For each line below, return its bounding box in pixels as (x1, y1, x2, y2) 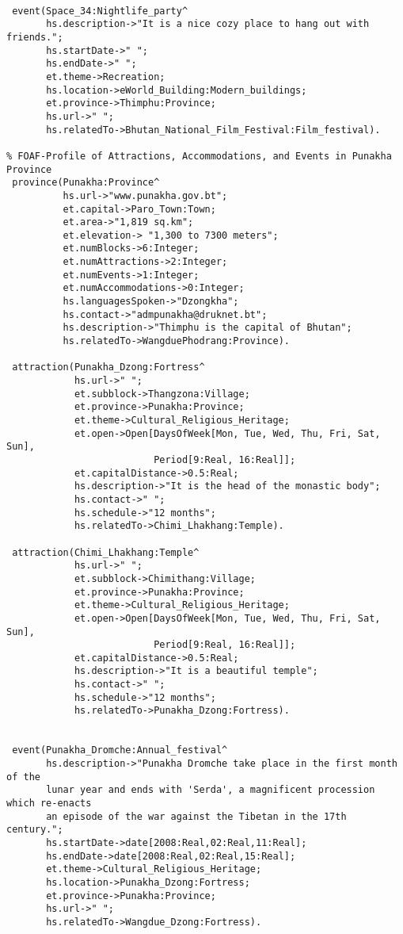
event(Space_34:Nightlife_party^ (12, 5, 188, 17)
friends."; (6, 31, 63, 43)
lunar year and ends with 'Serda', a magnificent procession (46, 784, 375, 796)
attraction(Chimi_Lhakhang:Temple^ (12, 546, 200, 558)
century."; (6, 824, 63, 836)
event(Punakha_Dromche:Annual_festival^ (12, 745, 228, 756)
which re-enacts (6, 798, 92, 810)
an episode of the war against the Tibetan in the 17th (46, 810, 347, 822)
